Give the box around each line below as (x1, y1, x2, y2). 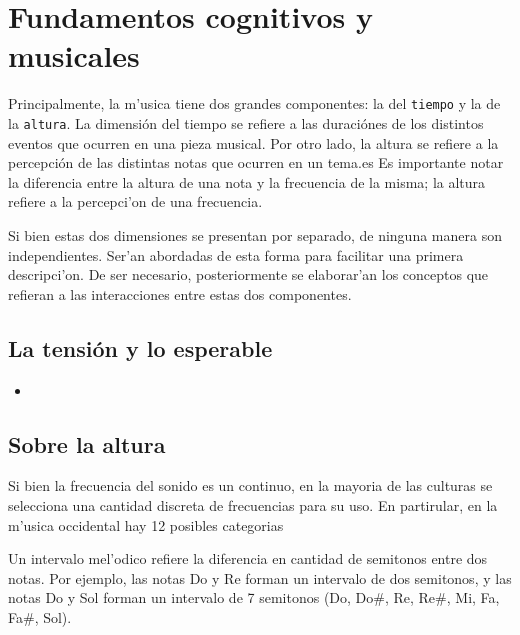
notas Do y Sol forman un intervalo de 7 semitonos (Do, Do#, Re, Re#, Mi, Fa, (8, 587, 500, 608)
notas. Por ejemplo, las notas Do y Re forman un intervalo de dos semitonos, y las (8, 567, 512, 588)
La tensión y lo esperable (8, 332, 273, 363)
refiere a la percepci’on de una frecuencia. (8, 191, 263, 212)
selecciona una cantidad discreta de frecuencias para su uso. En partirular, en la (8, 494, 498, 515)
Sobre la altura (8, 428, 166, 459)
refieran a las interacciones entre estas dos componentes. (8, 283, 352, 304)
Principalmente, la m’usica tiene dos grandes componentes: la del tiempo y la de (8, 93, 501, 114)
